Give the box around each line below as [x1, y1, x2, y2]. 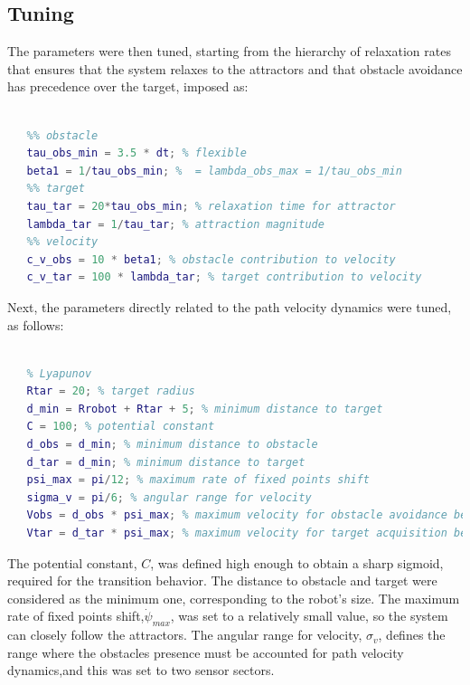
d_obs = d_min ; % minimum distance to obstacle [26, 438, 318, 452]
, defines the [378, 625, 446, 644]
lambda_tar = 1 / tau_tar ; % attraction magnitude [26, 217, 324, 231]
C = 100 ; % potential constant [26, 420, 215, 433]
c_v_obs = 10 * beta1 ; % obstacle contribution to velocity [26, 252, 396, 266]
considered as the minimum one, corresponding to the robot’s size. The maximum [7, 588, 460, 607]
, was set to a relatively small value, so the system [170, 606, 448, 625]
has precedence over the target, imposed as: [7, 77, 249, 96]
